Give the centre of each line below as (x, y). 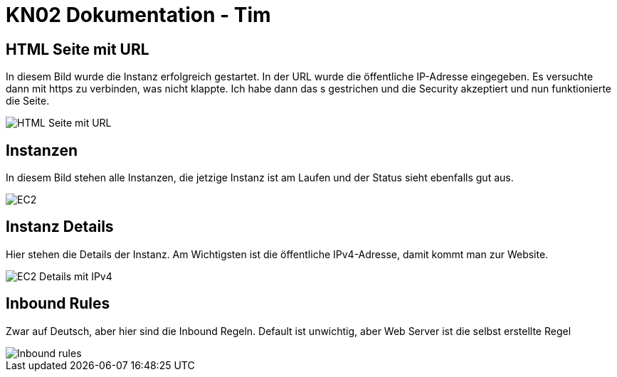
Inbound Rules (58, 304)
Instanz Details (60, 227)
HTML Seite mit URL (78, 49)
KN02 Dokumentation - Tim (138, 15)
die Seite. (28, 101)
